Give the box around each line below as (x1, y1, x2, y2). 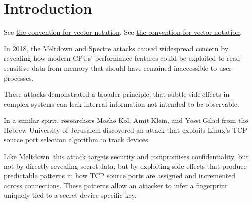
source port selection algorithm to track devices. (4, 134, 150, 145)
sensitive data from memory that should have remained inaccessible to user (4, 62, 232, 73)
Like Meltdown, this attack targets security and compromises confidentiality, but (4, 151, 249, 162)
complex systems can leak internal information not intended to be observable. (4, 98, 239, 109)
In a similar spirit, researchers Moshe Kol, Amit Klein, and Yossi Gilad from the (4, 115, 248, 125)
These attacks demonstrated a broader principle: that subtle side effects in (4, 89, 230, 99)
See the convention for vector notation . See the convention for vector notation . (4, 27, 242, 37)
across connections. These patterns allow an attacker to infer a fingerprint (4, 180, 228, 190)
